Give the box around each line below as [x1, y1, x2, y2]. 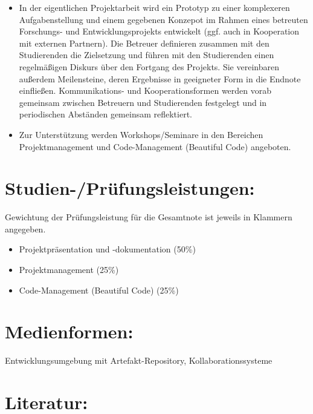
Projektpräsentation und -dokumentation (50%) [19, 243, 196, 255]
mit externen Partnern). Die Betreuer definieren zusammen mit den [19, 36, 269, 49]
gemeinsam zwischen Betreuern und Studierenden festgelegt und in [19, 96, 267, 108]
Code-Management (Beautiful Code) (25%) [19, 283, 179, 296]
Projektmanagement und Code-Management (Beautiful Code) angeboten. [19, 140, 291, 153]
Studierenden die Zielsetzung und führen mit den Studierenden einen [19, 48, 274, 61]
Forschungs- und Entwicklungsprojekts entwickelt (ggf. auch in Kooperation [19, 25, 300, 38]
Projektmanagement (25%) [19, 263, 119, 276]
